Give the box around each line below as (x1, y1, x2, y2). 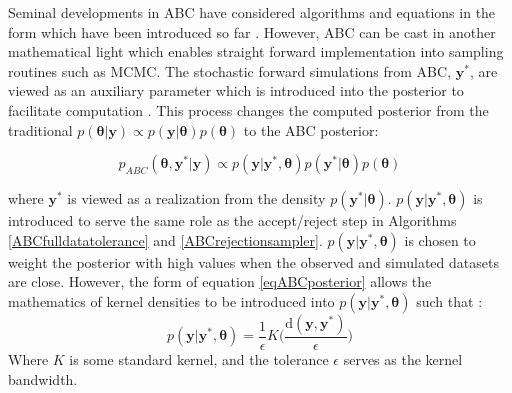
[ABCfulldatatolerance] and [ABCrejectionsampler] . (8, 229, 323, 250)
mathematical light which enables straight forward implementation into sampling (8, 41, 504, 62)
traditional (8, 119, 73, 140)
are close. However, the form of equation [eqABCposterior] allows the (8, 271, 432, 292)
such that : (416, 290, 483, 311)
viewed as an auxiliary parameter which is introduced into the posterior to (8, 80, 464, 101)
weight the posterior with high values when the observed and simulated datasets (8, 251, 499, 272)
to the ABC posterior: (243, 119, 379, 140)
